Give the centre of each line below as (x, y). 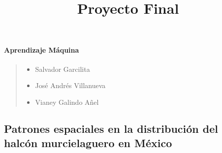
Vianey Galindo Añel (67, 102)
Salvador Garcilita (63, 69)
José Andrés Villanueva (70, 85)
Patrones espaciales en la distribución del (111, 128)
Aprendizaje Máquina (42, 50)
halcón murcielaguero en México (88, 143)
